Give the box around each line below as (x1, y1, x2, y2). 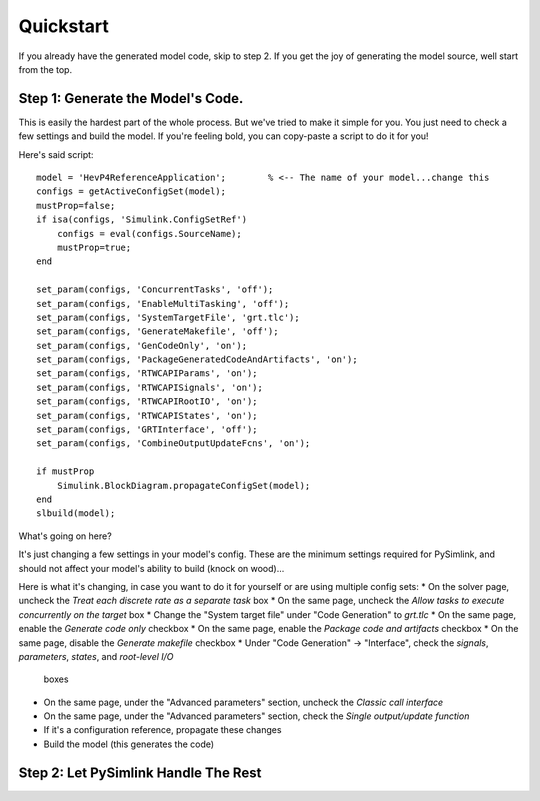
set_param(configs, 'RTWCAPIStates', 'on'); (36, 410, 259, 421)
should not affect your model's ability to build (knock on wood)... (18, 562, 285, 574)
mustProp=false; (36, 200, 116, 211)
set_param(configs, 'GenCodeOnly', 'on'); (36, 340, 248, 351)
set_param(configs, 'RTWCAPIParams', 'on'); (36, 368, 259, 379)
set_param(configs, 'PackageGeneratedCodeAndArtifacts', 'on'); (36, 354, 359, 365)
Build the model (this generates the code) (43, 738, 215, 750)
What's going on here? (18, 530, 112, 542)
